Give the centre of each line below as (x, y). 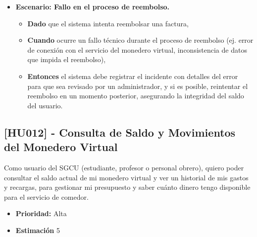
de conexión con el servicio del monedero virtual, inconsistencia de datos (137, 49)
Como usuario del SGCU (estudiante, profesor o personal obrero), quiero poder (124, 167)
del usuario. (45, 105)
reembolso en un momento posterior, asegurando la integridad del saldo (136, 96)
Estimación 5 (38, 230)
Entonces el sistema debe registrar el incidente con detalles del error (133, 76)
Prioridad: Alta (41, 213)
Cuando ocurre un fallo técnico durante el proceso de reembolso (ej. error (140, 40)
